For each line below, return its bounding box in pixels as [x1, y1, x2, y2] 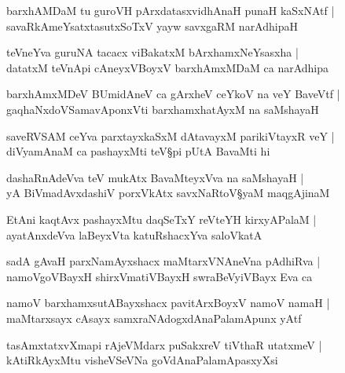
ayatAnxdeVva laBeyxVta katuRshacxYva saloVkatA [6, 226, 262, 243]
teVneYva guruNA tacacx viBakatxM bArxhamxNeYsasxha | [6, 44, 299, 60]
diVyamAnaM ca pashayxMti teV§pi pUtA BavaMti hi [6, 143, 270, 159]
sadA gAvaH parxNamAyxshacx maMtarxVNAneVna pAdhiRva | [6, 253, 321, 269]
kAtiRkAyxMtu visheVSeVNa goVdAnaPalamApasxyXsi [6, 352, 278, 368]
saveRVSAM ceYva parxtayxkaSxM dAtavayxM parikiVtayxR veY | [6, 127, 335, 144]
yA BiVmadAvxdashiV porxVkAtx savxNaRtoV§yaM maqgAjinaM [6, 185, 330, 201]
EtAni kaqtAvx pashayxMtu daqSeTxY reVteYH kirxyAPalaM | [6, 210, 317, 227]
